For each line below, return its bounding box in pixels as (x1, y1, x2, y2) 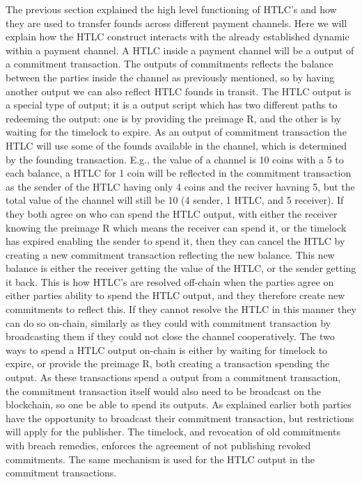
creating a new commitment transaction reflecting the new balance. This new (6, 247, 335, 262)
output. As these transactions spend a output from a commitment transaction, (6, 370, 341, 385)
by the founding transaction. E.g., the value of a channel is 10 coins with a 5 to (6, 152, 344, 166)
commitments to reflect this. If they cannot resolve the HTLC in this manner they (6, 302, 356, 316)
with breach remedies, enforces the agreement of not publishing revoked (6, 438, 311, 452)
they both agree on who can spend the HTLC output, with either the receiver (6, 206, 338, 220)
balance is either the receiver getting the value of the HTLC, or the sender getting (6, 261, 356, 275)
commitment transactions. (6, 465, 117, 480)
